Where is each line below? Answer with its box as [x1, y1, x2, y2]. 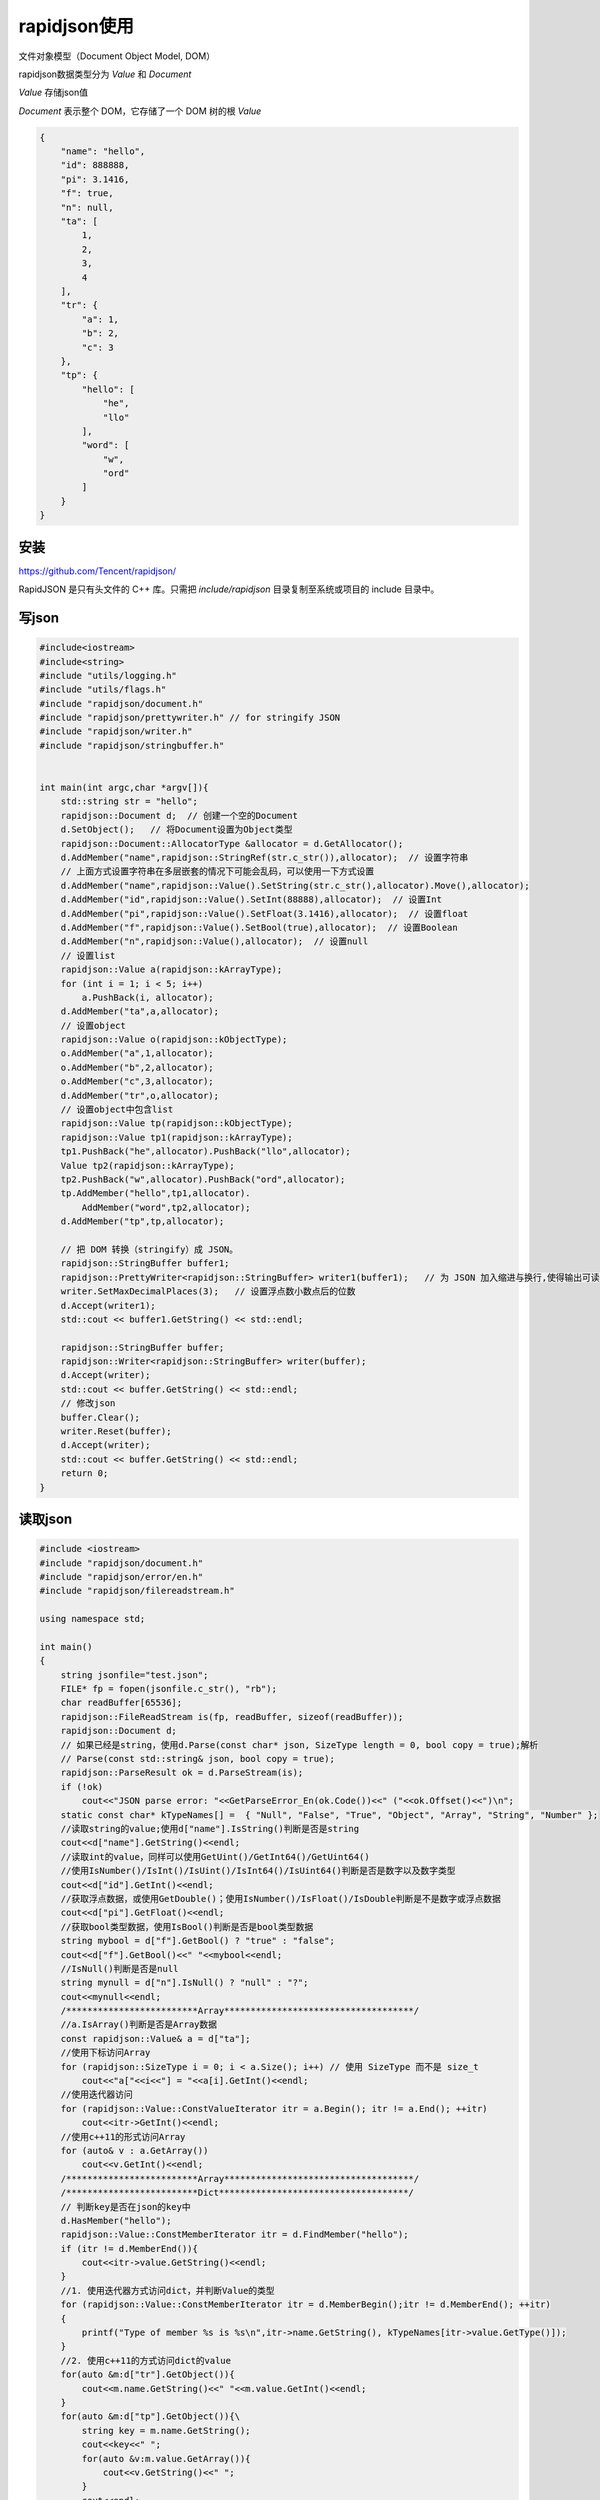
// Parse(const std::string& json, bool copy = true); [60, 1753, 335, 1765]
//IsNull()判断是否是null [60, 1963, 179, 1974]
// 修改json [60, 1398, 116, 1409]
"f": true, [60, 188, 114, 199]
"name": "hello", [60, 146, 146, 157]
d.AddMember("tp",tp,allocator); [60, 1216, 225, 1227]
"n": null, [60, 201, 114, 213]
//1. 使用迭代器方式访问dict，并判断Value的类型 [60, 2285, 275, 2296]
